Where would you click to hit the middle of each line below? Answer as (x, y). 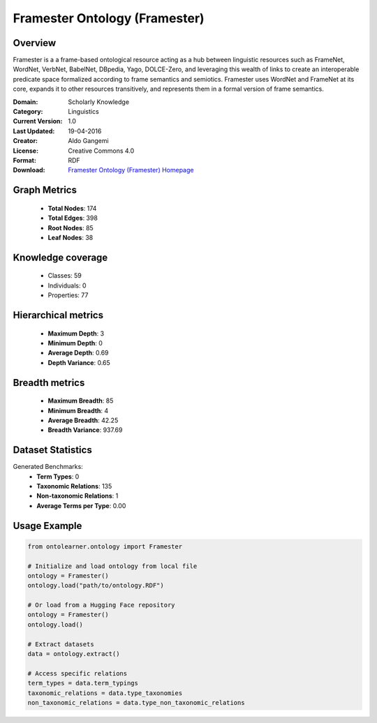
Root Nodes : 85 (71, 228)
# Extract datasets (61, 644)
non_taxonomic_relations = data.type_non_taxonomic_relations (136, 702)
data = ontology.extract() (74, 654)
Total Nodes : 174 (72, 208)
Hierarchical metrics (58, 315)
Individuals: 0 (67, 285)
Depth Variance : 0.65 (79, 362)
